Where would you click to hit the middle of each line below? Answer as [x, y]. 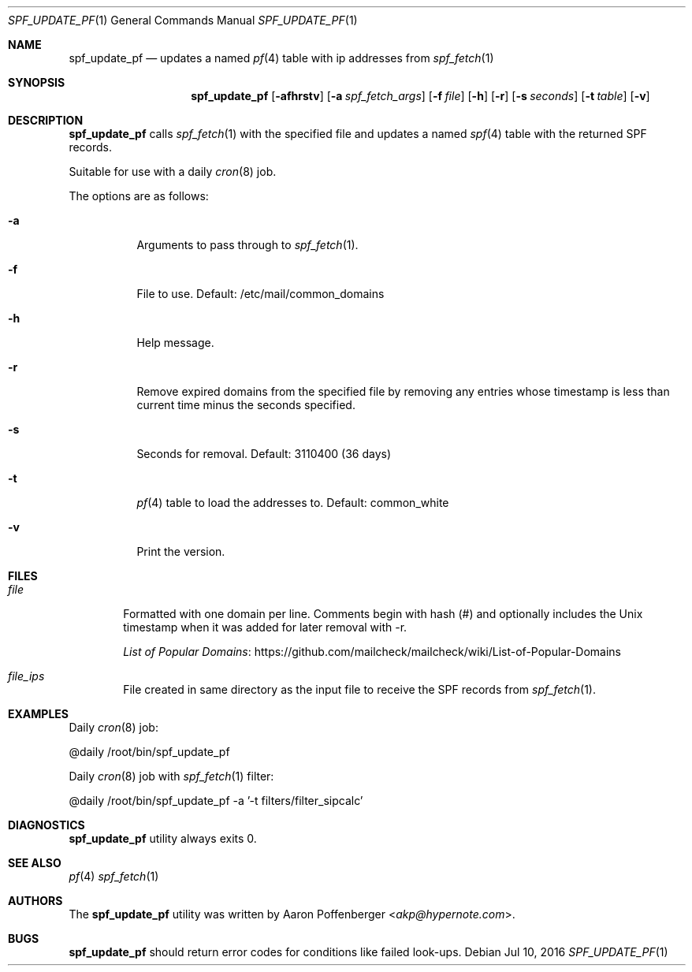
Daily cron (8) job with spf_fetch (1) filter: [171, 776]
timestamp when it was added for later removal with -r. [265, 627]
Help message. [175, 343]
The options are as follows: [139, 196]
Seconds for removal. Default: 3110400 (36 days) [264, 454]
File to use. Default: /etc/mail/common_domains [260, 294]
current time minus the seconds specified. [246, 405]
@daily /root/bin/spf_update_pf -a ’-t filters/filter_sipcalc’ [216, 801]
